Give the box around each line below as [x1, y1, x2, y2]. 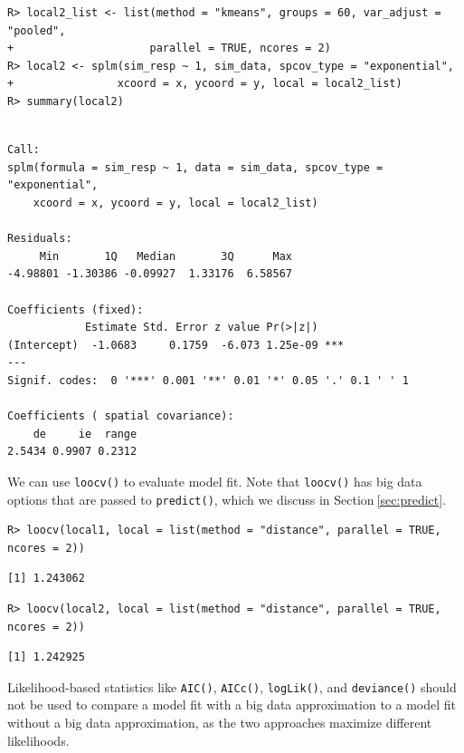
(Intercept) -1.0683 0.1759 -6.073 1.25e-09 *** [7, 338, 345, 352]
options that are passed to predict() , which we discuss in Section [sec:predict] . [7, 489, 447, 508]
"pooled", [7, 24, 66, 37]
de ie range [33, 427, 137, 440]
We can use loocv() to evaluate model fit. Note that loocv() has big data [7, 471, 422, 490]
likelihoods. [7, 730, 70, 749]
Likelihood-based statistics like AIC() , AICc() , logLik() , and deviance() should [7, 677, 457, 696]
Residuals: [7, 232, 72, 246]
